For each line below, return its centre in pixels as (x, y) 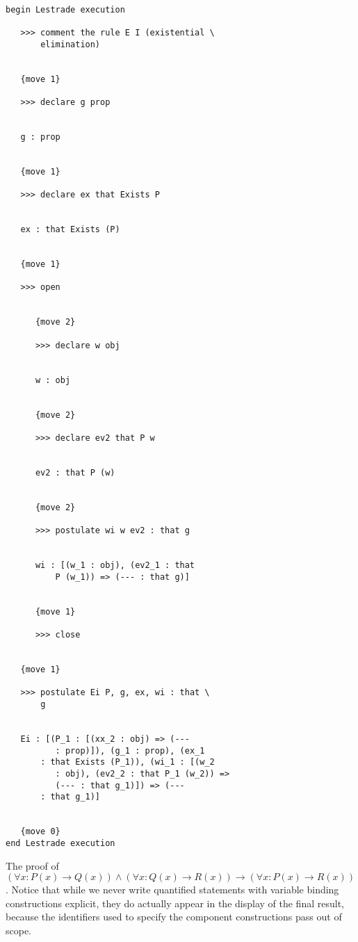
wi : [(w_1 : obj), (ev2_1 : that (115, 566)
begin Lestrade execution (65, 9)
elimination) (71, 44)
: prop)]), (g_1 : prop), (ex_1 (130, 750)
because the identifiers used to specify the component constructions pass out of (174, 917)
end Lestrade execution (60, 843)
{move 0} (40, 832)
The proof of (32, 865)
